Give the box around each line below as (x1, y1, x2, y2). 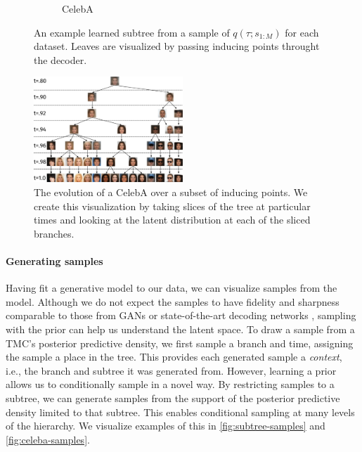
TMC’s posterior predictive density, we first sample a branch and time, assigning (6, 335, 354, 350)
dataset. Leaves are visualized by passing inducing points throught (34, 39, 320, 53)
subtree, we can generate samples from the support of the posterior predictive (6, 390, 340, 405)
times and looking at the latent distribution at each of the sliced (34, 212, 311, 227)
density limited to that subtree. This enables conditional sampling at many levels (6, 404, 355, 419)
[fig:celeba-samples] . (6, 432, 90, 446)
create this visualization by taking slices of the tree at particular (34, 198, 311, 213)
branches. (34, 226, 75, 240)
